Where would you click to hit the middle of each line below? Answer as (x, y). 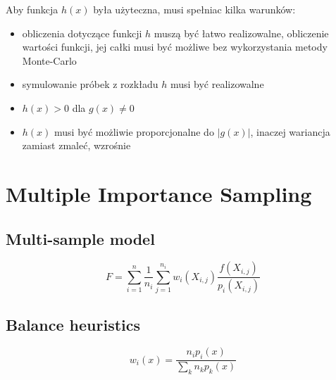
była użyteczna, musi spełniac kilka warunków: (194, 9)
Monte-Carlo (49, 60)
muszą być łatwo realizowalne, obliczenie (241, 33)
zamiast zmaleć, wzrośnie (76, 145)
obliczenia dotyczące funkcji (82, 33)
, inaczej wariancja (290, 131)
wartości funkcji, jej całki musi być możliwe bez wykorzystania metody (175, 47)
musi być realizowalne (217, 84)
